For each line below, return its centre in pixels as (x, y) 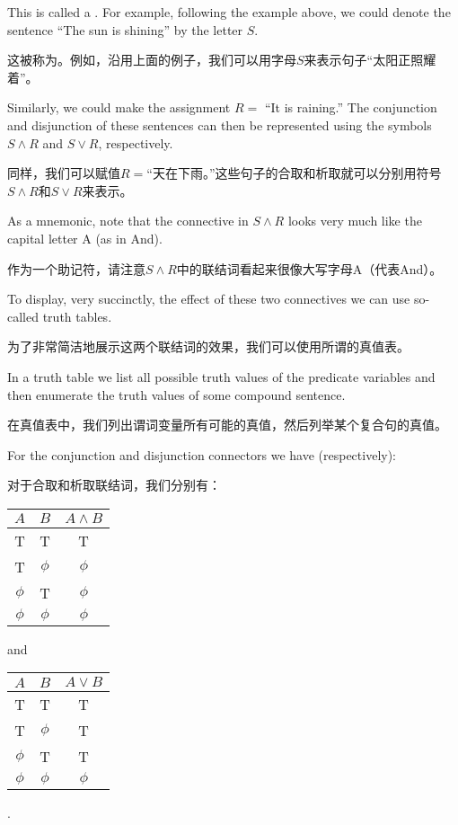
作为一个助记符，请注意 (76, 268)
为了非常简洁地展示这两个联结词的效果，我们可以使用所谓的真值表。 (208, 346)
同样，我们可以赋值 (64, 173)
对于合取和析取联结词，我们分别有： (114, 485)
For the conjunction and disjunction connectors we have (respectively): (202, 454)
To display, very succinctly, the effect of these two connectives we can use (209, 299)
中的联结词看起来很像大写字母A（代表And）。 (309, 268)
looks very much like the (355, 221)
